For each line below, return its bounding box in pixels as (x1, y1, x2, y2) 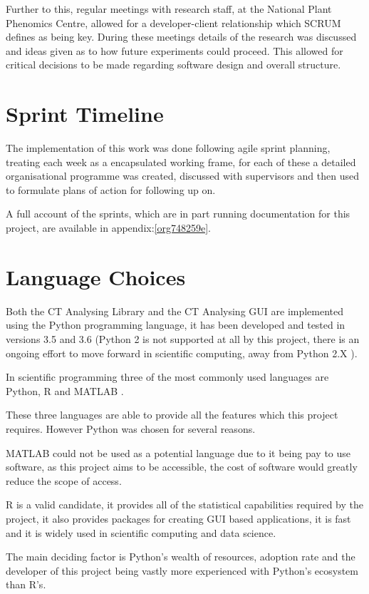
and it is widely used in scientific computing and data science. (6, 525, 276, 540)
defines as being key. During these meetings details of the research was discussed (6, 29, 357, 44)
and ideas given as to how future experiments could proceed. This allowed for (6, 43, 343, 58)
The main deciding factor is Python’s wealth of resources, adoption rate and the (6, 549, 355, 564)
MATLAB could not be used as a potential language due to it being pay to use (6, 445, 351, 460)
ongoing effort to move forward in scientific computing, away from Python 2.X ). (6, 345, 358, 360)
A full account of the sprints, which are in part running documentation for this (6, 206, 350, 221)
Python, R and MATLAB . (6, 383, 124, 398)
